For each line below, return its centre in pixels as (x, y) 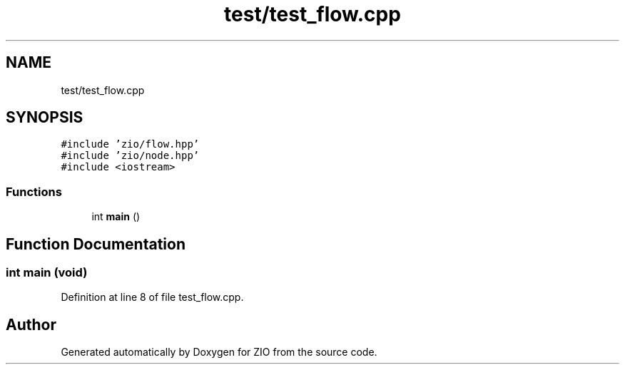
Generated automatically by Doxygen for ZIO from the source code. (219, 352)
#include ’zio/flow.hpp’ (130, 144)
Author (31, 324)
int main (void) (47, 273)
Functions (34, 191)
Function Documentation (96, 244)
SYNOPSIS (45, 118)
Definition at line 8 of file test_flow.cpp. (152, 297)
